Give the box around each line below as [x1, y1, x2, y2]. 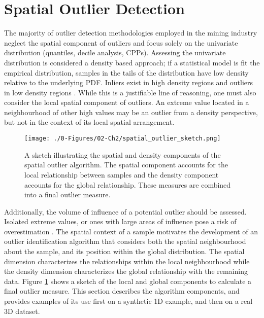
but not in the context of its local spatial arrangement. [4, 117, 175, 127]
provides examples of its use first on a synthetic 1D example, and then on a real [4, 296, 253, 306]
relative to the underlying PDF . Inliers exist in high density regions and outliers [4, 77, 253, 88]
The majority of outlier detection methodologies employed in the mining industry [4, 27, 257, 38]
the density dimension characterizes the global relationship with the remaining [4, 266, 248, 276]
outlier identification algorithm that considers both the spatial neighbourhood [4, 236, 246, 246]
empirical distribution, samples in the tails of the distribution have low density [4, 67, 249, 78]
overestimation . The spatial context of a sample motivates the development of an [4, 226, 258, 236]
